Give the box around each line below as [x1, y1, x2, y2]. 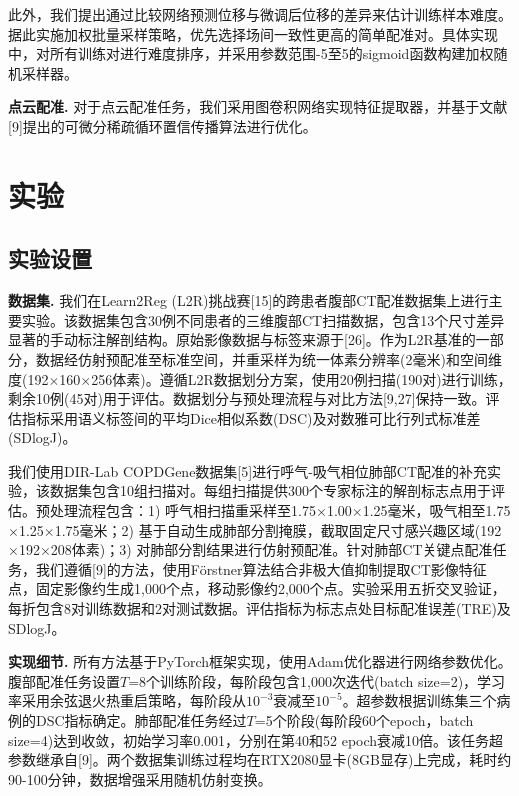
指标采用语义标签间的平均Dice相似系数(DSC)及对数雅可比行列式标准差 [21, 407, 481, 428]
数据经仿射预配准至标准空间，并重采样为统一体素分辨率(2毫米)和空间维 [35, 348, 502, 369]
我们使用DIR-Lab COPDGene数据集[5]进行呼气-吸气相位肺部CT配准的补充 [8, 460, 488, 481]
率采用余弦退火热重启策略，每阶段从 [8, 690, 246, 711]
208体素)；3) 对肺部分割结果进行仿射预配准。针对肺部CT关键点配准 [50, 539, 493, 560]
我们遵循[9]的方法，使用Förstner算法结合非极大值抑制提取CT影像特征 [35, 558, 487, 579]
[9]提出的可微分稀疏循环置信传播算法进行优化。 [8, 115, 317, 136]
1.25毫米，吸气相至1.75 [362, 500, 511, 521]
